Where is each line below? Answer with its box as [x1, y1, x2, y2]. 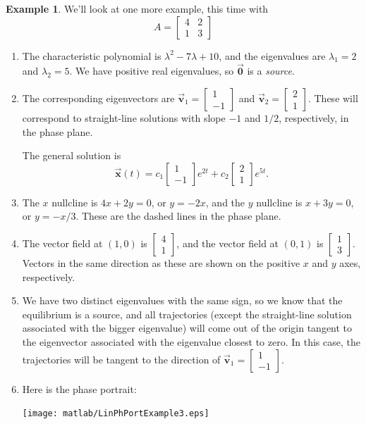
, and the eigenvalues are [219, 48, 326, 63]
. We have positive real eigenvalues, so [69, 63, 234, 78]
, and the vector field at [176, 235, 279, 250]
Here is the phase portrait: [22, 381, 137, 396]
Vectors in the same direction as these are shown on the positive [22, 255, 300, 270]
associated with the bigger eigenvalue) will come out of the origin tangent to [22, 320, 353, 335]
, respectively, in [279, 111, 349, 125]
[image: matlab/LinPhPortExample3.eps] [22, 409, 209, 419]
